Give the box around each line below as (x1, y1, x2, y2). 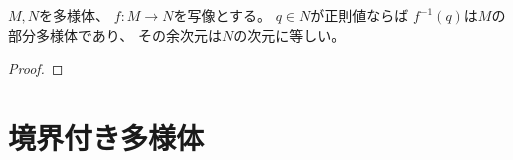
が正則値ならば (310, 5, 409, 25)
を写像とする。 (173, 5, 272, 25)
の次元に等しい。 (233, 24, 346, 45)
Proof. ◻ (8, 58, 64, 79)
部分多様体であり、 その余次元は (8, 24, 222, 45)
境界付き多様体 (8, 116, 205, 157)
